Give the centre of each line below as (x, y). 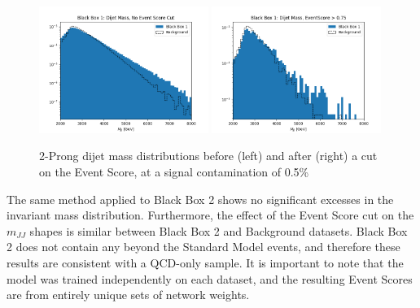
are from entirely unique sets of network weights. (128, 295)
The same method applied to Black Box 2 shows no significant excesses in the (200, 199)
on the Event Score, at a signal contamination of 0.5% (174, 171)
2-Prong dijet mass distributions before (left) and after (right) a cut (208, 156)
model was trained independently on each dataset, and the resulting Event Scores (210, 278)
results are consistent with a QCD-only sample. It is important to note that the (205, 262)
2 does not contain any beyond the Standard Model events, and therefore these (203, 247)
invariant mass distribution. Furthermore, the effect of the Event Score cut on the (210, 215)
